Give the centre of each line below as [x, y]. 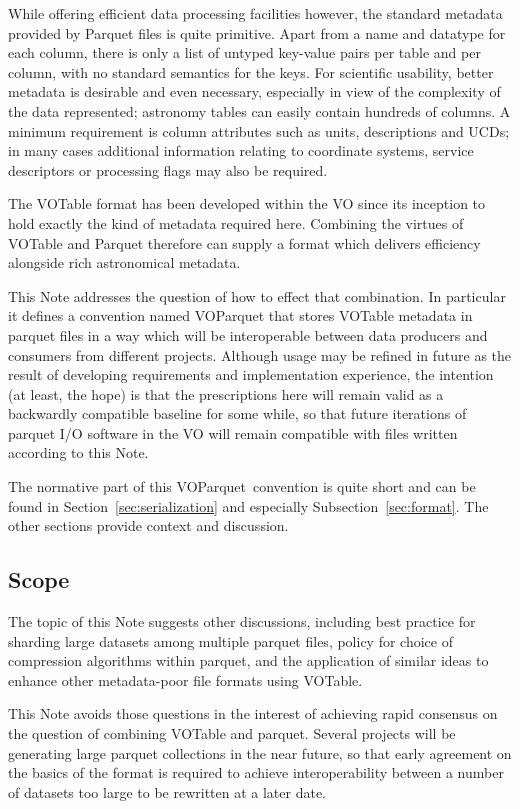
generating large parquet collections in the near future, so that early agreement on [260, 752]
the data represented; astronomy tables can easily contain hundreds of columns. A [259, 110]
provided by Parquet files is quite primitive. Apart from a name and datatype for [257, 32]
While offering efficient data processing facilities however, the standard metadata [255, 13]
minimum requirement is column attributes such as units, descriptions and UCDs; [259, 130]
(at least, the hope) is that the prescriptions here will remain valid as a [226, 393]
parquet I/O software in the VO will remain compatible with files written [233, 432]
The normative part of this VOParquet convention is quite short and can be [242, 486]
